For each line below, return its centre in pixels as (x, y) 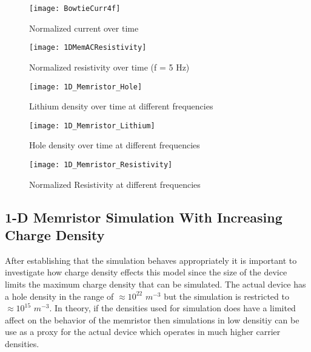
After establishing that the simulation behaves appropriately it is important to (151, 260)
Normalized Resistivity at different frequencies (115, 184)
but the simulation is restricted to (226, 296)
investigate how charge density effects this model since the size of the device (146, 272)
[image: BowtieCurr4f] (75, 9)
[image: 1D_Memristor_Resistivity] (101, 165)
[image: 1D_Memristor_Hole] (86, 87)
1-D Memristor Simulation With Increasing (144, 217)
